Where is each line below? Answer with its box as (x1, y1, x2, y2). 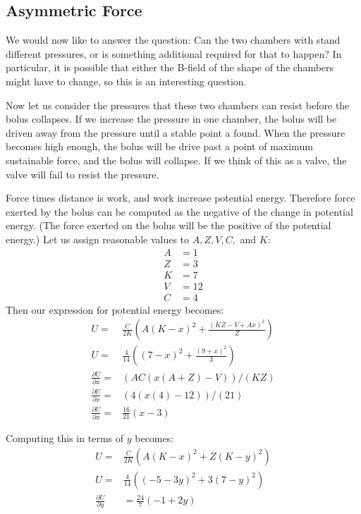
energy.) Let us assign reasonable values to (6, 231, 190, 246)
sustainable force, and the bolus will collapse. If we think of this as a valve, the (6, 152, 347, 167)
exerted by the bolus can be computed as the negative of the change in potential (6, 204, 353, 219)
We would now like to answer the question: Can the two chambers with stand (6, 32, 341, 47)
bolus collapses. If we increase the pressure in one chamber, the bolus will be (6, 111, 337, 126)
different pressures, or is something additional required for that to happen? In (6, 46, 342, 61)
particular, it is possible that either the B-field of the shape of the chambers (6, 60, 334, 75)
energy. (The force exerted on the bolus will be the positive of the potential (6, 218, 331, 233)
